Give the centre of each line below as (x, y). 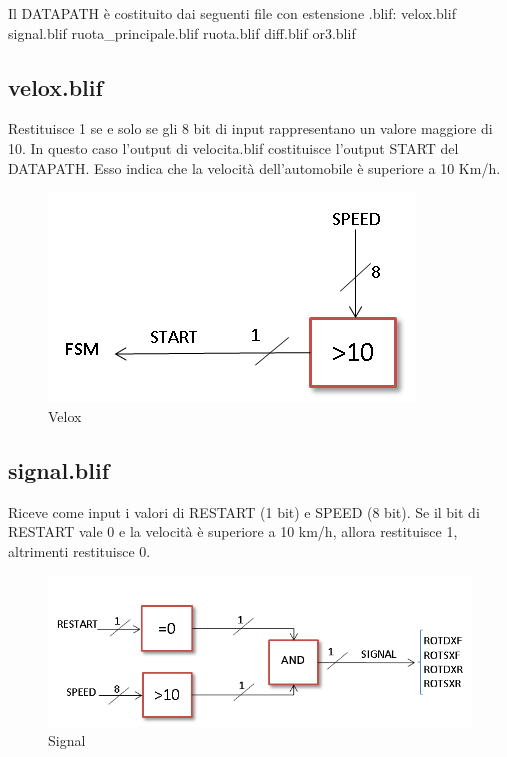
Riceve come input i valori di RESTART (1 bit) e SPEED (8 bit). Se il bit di (244, 511)
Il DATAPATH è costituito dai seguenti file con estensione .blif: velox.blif (232, 13)
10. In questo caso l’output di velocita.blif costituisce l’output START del (233, 147)
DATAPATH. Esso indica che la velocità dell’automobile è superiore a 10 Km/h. (254, 167)
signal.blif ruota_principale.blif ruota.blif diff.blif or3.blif (182, 32)
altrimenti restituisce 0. (79, 550)
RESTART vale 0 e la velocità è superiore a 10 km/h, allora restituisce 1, (233, 531)
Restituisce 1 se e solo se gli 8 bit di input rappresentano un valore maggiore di (250, 128)
